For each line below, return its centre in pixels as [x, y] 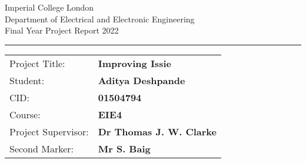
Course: [25, 114]
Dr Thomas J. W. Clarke [157, 131]
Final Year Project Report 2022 [62, 30]
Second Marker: [41, 148]
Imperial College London [49, 7]
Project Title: [37, 63]
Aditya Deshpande [142, 80]
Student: [27, 80]
